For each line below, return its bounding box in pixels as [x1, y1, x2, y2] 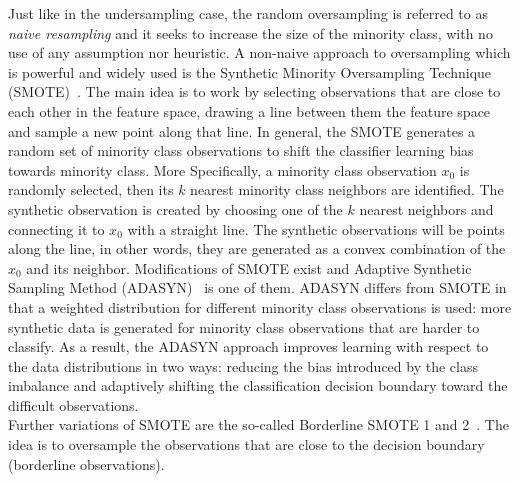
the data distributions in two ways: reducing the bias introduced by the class [8, 355, 478, 376]
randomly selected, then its [8, 179, 174, 200]
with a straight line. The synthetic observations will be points [127, 218, 505, 239]
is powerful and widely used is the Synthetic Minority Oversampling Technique [8, 61, 492, 82]
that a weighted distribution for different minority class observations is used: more [8, 296, 512, 317]
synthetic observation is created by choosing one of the [8, 198, 343, 219]
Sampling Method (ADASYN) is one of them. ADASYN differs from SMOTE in [8, 277, 507, 298]
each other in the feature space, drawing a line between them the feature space [8, 100, 491, 121]
